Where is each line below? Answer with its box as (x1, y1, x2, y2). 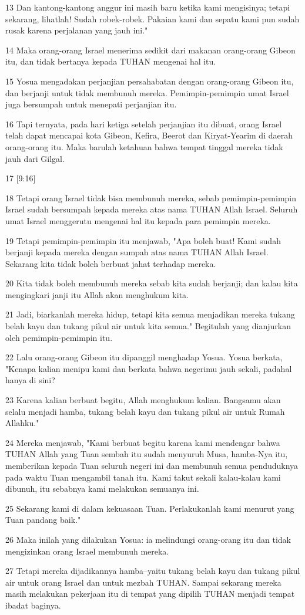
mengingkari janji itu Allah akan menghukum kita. (5, 288, 189, 300)
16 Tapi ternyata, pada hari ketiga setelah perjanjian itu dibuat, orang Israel (5, 117, 282, 130)
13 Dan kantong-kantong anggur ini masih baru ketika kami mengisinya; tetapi (5, 1, 290, 13)
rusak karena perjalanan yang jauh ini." (5, 24, 148, 36)
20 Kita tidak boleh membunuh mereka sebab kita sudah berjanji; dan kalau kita (5, 277, 298, 289)
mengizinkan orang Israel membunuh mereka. (5, 545, 169, 557)
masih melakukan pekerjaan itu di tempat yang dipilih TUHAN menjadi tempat (5, 587, 295, 600)
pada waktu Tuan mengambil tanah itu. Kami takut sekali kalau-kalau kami (5, 471, 281, 483)
